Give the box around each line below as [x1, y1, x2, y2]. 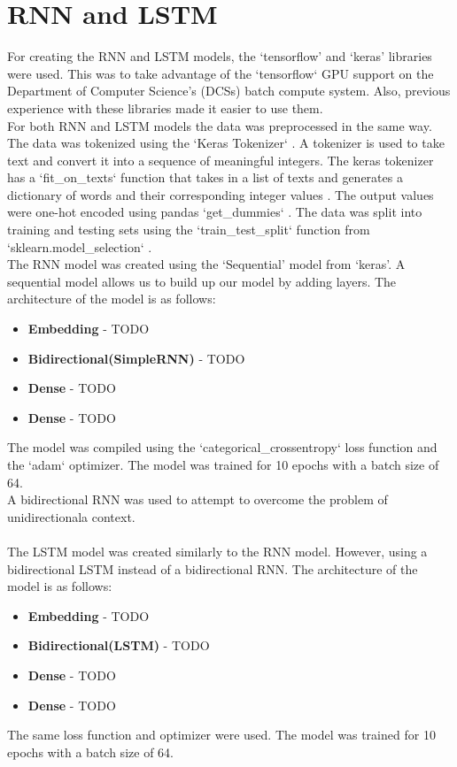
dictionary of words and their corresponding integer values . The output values [7, 185, 434, 203]
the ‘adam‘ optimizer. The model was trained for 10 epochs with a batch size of [7, 456, 439, 473]
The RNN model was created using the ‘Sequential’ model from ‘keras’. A [7, 255, 406, 273]
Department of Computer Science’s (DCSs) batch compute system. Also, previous [7, 81, 451, 100]
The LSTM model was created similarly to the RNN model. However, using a [7, 541, 428, 560]
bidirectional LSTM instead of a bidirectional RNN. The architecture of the [7, 559, 418, 578]
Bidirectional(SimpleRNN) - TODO [27, 349, 245, 367]
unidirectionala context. [7, 507, 136, 525]
